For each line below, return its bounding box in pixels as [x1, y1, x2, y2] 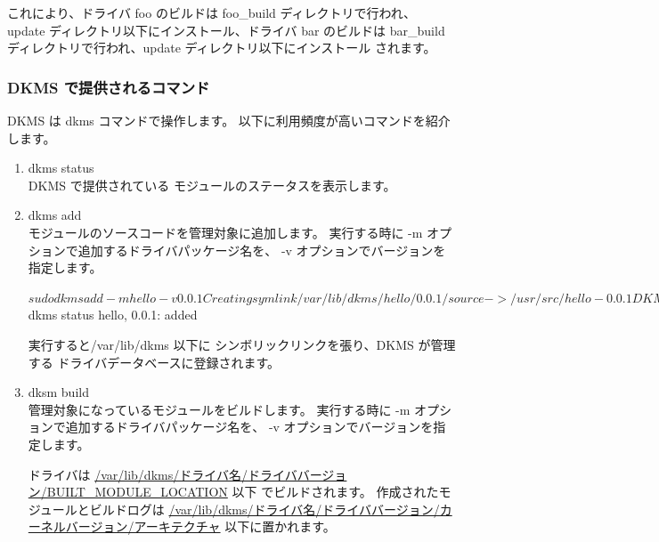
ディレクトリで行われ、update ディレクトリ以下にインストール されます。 [7, 38, 436, 57]
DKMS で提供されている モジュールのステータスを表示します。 [28, 175, 396, 194]
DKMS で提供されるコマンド [7, 76, 210, 98]
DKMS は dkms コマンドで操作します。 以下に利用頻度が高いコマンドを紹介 [7, 111, 451, 129]
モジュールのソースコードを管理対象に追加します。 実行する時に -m [28, 222, 423, 241]
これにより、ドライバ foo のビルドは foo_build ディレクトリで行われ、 [7, 4, 416, 21]
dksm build [28, 383, 89, 401]
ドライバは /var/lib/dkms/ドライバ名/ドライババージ [28, 465, 335, 483]
